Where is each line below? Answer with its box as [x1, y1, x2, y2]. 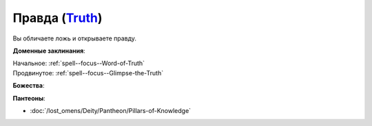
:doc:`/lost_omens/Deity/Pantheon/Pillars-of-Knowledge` [30, 106, 192, 114]
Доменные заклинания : [12, 47, 85, 55]
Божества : [12, 81, 45, 90]
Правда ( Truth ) [12, 10, 103, 25]
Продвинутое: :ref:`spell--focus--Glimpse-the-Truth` [12, 68, 164, 77]
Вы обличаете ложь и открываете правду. [12, 34, 137, 42]
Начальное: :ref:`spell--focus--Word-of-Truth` [12, 59, 145, 68]
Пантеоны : [12, 94, 46, 102]
